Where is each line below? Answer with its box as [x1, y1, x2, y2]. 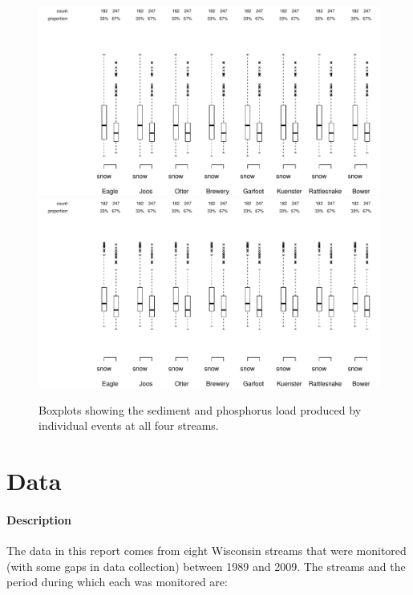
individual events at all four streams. [38, 417, 219, 434]
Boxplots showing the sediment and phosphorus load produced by [38, 401, 362, 418]
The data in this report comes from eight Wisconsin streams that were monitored [6, 541, 407, 558]
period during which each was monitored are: [6, 573, 228, 590]
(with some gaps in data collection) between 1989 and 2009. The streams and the [6, 557, 406, 574]
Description [6, 511, 72, 528]
